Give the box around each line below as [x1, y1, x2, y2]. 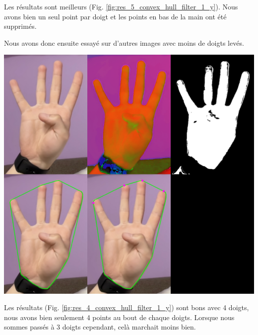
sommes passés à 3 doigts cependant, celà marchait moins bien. [4, 322, 196, 332]
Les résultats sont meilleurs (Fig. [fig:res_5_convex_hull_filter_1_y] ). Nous [4, 1, 238, 11]
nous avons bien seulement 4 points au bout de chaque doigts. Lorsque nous [4, 312, 235, 322]
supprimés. [4, 21, 37, 31]
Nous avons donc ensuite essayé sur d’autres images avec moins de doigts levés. [4, 37, 244, 48]
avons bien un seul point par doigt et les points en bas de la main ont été [4, 11, 227, 21]
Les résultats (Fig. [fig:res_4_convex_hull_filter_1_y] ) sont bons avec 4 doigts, [4, 302, 249, 313]
